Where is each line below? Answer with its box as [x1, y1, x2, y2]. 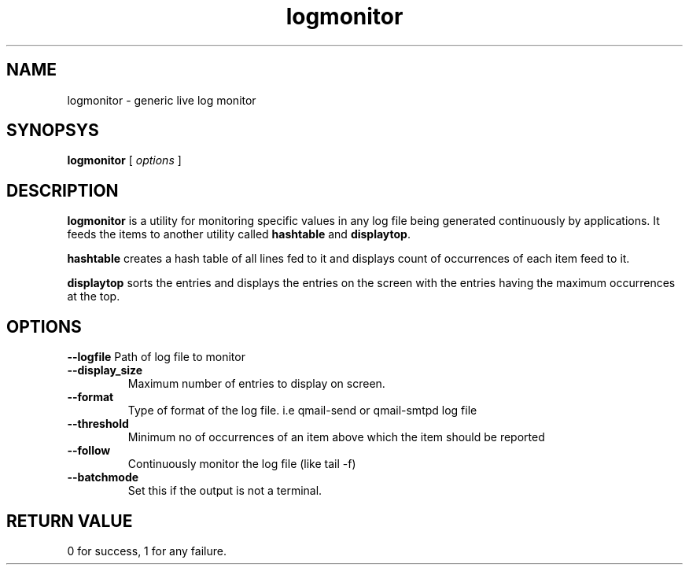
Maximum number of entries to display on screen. [127, 377, 385, 391]
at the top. [67, 289, 120, 304]
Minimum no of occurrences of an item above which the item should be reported [127, 430, 545, 444]
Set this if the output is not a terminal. [127, 484, 322, 498]
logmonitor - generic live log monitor [67, 93, 256, 107]
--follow [67, 444, 111, 458]
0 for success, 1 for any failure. [67, 543, 227, 558]
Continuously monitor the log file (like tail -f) [127, 457, 356, 471]
